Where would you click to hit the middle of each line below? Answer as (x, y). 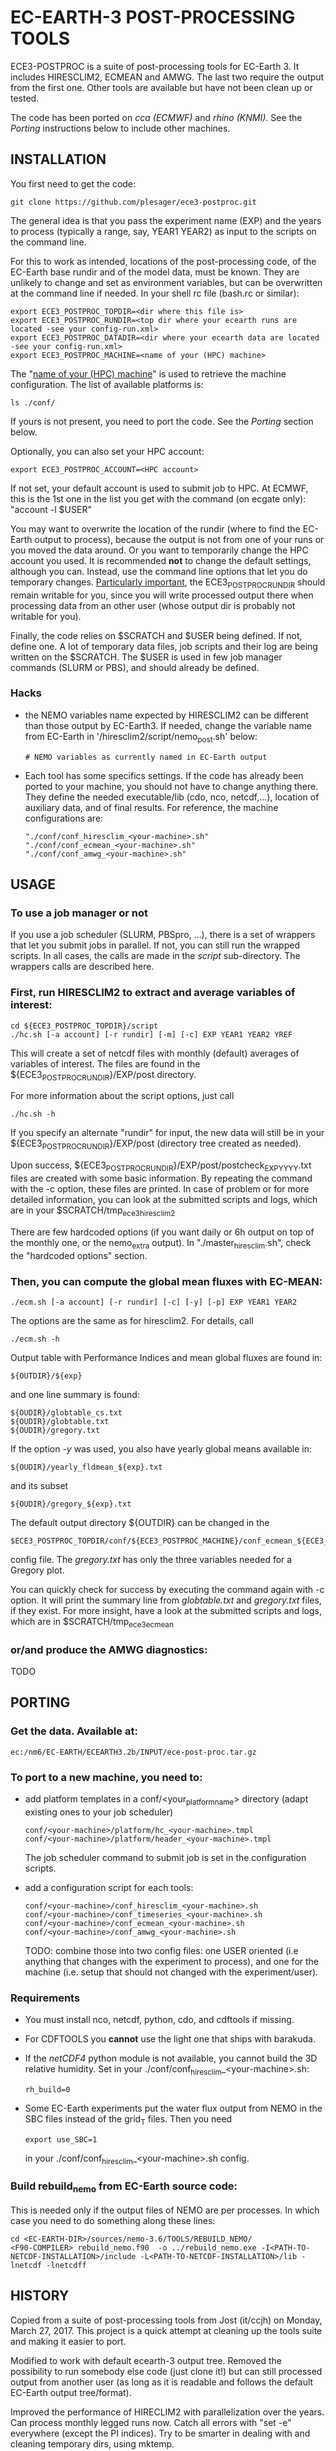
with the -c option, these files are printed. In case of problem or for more (160, 1189)
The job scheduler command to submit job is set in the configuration (165, 1857)
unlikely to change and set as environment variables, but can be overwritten (166, 282)
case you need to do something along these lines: (113, 2221)
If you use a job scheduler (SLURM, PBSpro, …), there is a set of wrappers (163, 935)
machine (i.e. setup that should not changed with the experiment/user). (171, 1972)
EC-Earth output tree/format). (71, 2392)
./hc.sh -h (33, 1114)
